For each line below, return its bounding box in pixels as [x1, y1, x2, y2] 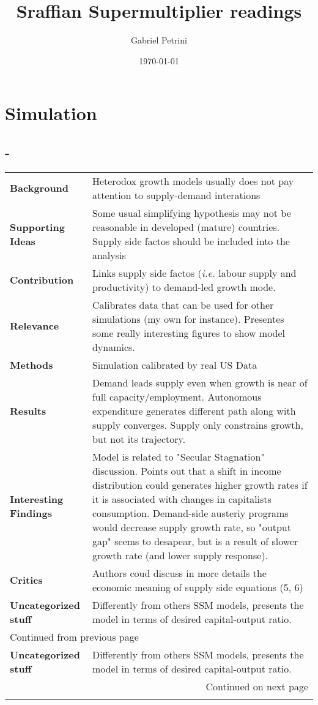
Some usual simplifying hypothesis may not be [92, 205, 291, 220]
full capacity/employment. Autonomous [92, 389, 262, 404]
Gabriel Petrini [131, 34, 187, 47]
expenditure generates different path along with [92, 403, 296, 418]
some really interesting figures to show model [92, 325, 286, 340]
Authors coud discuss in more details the [92, 565, 267, 580]
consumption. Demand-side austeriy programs [92, 505, 289, 520]
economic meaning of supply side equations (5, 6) [92, 579, 303, 594]
